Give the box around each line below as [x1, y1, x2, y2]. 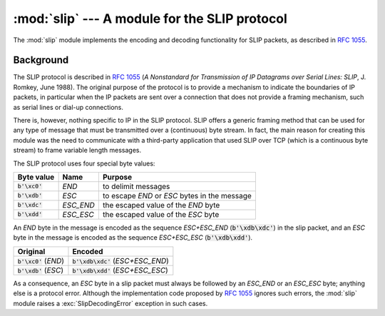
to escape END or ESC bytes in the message [102, 190, 252, 200]
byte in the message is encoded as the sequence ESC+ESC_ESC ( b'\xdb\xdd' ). [13, 233, 253, 242]
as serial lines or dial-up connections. [13, 103, 124, 111]
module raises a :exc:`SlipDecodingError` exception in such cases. [13, 299, 208, 307]
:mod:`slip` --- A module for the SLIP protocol [13, 11, 288, 26]
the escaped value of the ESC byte [102, 209, 220, 219]
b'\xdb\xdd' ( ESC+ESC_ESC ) [72, 265, 169, 275]
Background [13, 54, 69, 66]
